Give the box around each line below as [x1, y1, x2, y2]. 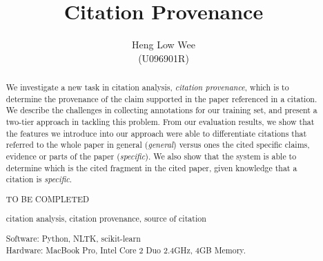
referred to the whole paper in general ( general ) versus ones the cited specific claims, [6, 139, 310, 151]
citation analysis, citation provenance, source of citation [6, 213, 206, 224]
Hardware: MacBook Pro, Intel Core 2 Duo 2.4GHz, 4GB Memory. [6, 244, 246, 255]
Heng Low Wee [132, 37, 195, 52]
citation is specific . [6, 173, 72, 185]
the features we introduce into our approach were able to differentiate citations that [6, 127, 307, 139]
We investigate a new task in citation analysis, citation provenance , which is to [6, 81, 289, 93]
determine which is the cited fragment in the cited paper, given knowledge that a [6, 162, 297, 173]
